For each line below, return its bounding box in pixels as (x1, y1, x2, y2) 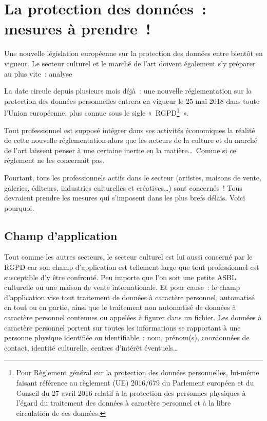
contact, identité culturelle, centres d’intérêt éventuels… (4, 342, 178, 353)
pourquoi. (4, 202, 34, 213)
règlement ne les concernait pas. (4, 155, 105, 166)
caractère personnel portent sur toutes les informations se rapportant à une (4, 322, 241, 333)
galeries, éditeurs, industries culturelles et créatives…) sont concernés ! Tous (4, 182, 242, 193)
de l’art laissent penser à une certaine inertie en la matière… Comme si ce (4, 144, 236, 155)
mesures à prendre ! (4, 18, 151, 39)
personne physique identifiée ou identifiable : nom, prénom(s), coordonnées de (4, 332, 250, 343)
